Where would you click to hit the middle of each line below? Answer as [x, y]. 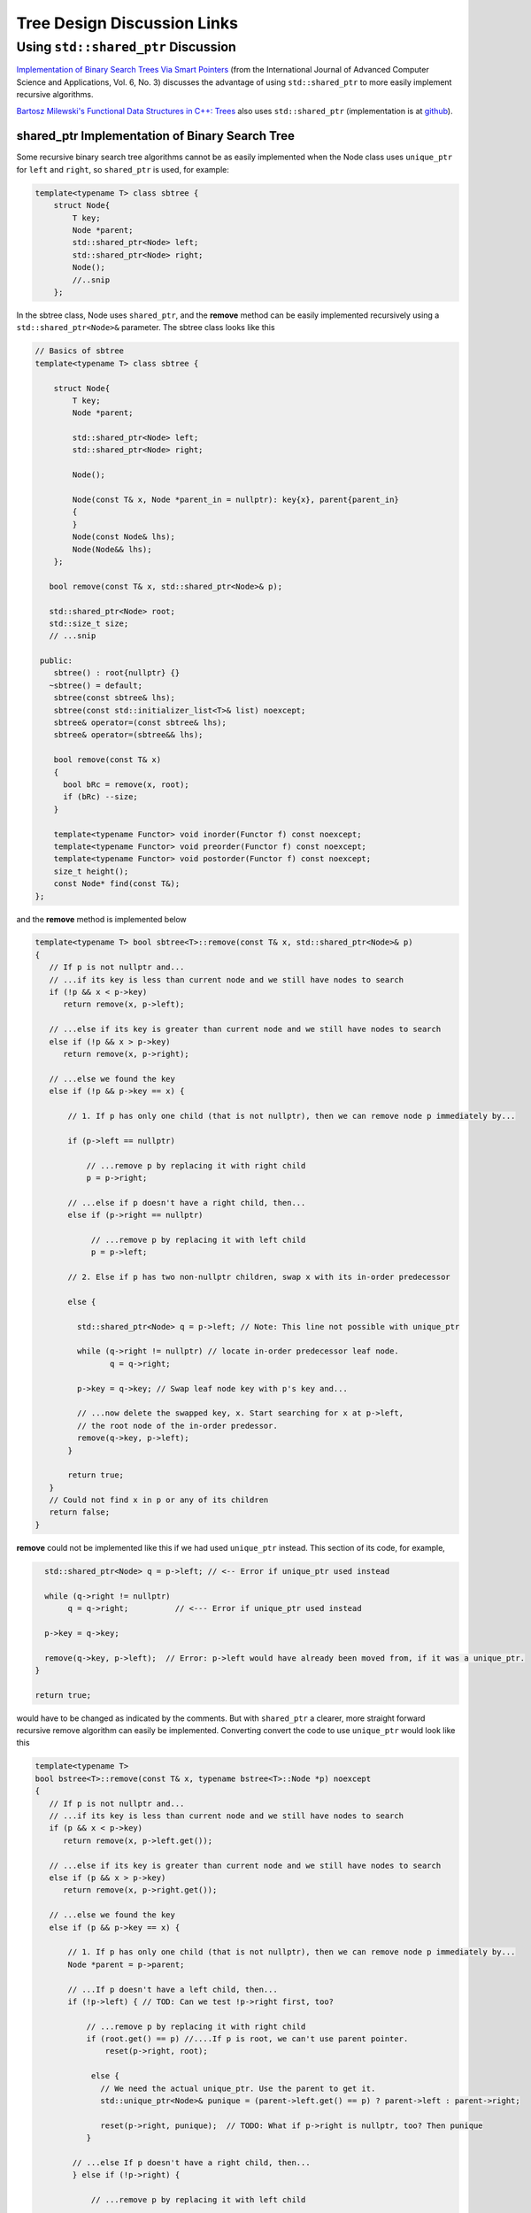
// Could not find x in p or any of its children [159, 1500]
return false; [80, 1512]
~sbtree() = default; [96, 685]
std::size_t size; [89, 623]
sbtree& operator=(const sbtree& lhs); [140, 723]
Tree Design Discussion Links [127, 23]
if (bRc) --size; [101, 797]
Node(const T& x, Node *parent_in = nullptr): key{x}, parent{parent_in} [236, 500]
